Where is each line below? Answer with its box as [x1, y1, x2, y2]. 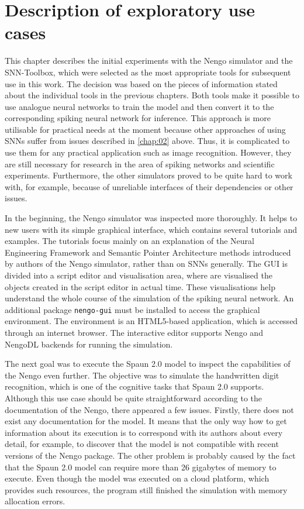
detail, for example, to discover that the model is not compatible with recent [5, 438, 279, 450]
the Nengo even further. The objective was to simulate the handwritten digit [5, 369, 279, 381]
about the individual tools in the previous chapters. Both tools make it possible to [5, 89, 299, 101]
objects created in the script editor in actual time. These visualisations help [5, 280, 275, 293]
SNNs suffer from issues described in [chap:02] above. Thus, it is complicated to [5, 135, 290, 147]
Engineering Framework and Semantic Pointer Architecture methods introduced [5, 246, 291, 258]
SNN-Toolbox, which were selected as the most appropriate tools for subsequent [5, 66, 291, 78]
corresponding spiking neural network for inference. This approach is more [5, 112, 271, 124]
